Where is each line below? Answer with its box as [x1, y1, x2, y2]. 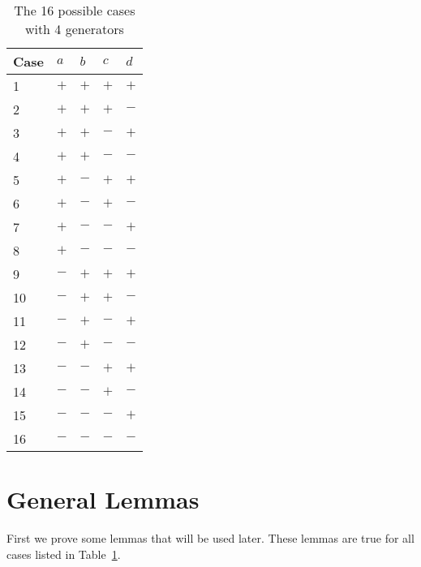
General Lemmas [6, 483, 200, 516]
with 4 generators [24, 19, 124, 38]
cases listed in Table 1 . [6, 545, 121, 562]
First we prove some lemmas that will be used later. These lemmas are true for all [6, 530, 415, 547]
